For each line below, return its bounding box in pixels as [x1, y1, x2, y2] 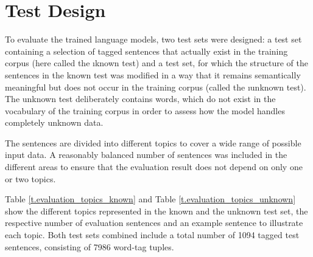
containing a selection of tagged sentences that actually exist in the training [5, 44, 288, 57]
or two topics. [5, 172, 56, 185]
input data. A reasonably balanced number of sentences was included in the [5, 148, 287, 161]
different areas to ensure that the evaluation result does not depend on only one [5, 160, 303, 173]
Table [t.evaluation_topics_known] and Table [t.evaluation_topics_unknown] [5, 193, 296, 205]
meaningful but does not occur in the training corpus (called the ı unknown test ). [5, 80, 306, 93]
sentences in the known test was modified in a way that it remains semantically [5, 68, 301, 81]
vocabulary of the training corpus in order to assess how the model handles [5, 104, 285, 117]
